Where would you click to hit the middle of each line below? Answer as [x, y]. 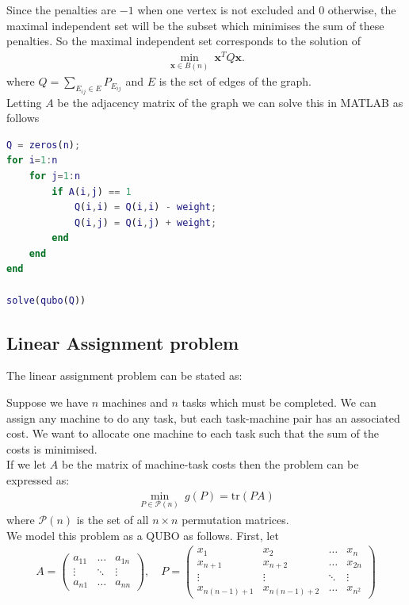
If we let [27, 464]
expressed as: [38, 480]
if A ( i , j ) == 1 [92, 191]
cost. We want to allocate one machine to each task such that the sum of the [193, 433]
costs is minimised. [52, 448]
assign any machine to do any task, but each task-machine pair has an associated [203, 417]
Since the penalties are [61, 10]
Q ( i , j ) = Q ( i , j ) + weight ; [145, 222]
